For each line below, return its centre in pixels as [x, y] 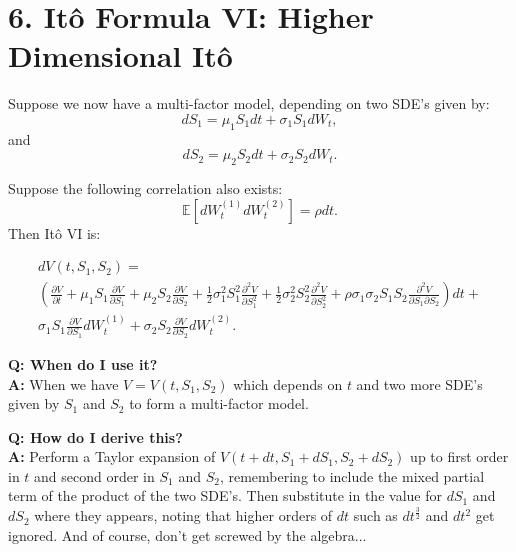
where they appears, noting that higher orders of [183, 515]
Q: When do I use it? [83, 363]
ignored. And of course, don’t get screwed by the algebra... [187, 534]
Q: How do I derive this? [95, 436]
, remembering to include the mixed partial [352, 475]
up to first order [459, 456]
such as [375, 515]
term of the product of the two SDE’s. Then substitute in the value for [225, 495]
